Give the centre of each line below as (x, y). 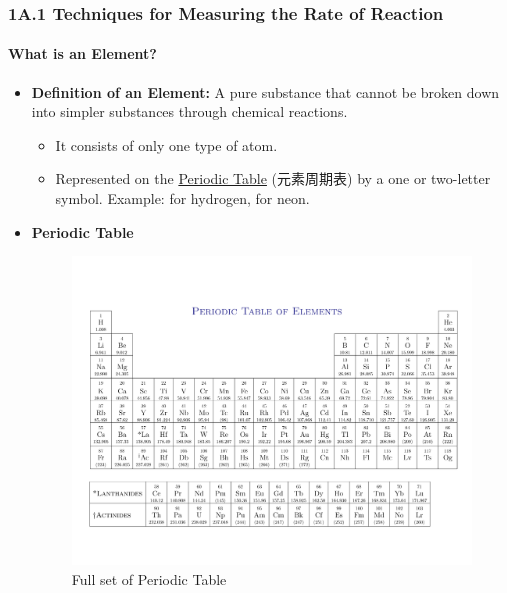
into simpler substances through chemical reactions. (189, 111)
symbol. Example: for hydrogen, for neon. (182, 198)
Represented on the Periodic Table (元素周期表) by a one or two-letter (273, 178)
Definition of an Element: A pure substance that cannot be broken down (265, 91)
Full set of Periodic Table (149, 578)
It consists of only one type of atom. (166, 144)
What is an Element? (82, 53)
